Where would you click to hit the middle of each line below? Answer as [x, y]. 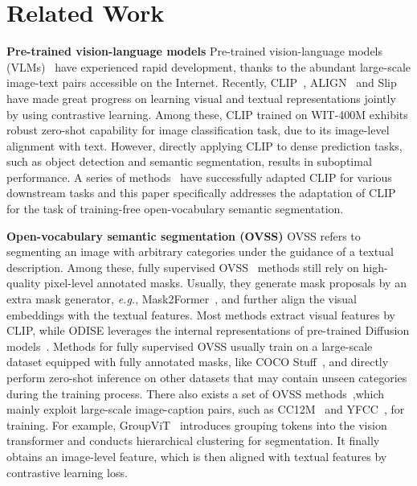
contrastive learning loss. [67, 472]
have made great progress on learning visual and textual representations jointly [201, 98]
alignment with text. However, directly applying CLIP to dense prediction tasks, [204, 145]
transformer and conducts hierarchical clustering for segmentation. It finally [193, 441]
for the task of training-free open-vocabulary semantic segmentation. [175, 209]
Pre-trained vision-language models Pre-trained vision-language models [195, 51]
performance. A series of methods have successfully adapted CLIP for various [199, 177]
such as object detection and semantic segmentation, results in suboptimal [189, 161]
